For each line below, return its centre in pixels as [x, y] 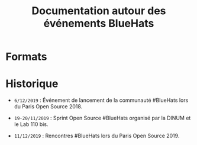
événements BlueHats [99, 23]
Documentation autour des [99, 11]
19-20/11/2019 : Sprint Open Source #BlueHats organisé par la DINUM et [102, 118]
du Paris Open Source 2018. [48, 107]
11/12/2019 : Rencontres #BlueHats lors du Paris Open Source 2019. [97, 136]
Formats [26, 57]
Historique [32, 84]
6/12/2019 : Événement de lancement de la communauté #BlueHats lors [101, 100]
